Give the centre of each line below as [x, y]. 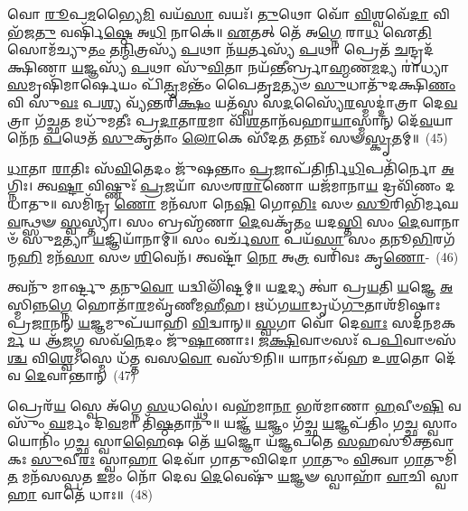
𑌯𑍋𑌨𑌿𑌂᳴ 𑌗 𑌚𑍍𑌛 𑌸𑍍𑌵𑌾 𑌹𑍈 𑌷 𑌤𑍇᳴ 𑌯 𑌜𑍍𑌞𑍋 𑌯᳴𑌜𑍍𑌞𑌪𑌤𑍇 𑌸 [183, 441]
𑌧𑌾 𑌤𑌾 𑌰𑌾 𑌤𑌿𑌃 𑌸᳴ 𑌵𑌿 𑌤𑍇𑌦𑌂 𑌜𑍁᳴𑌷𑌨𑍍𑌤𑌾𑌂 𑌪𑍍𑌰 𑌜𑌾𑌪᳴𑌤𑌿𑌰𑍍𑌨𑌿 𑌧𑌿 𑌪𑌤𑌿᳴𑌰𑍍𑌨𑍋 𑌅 [231, 167]
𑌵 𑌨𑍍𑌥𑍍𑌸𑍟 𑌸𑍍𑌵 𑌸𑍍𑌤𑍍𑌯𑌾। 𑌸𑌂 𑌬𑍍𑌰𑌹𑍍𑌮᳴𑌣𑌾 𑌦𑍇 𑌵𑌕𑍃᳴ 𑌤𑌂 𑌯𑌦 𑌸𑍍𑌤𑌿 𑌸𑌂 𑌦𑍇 [214, 221]
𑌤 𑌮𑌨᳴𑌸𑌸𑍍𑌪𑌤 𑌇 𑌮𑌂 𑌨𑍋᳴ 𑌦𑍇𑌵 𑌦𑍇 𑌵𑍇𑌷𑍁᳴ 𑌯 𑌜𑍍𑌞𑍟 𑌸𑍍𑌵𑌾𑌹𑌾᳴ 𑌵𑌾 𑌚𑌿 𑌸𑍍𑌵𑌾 [233, 476]
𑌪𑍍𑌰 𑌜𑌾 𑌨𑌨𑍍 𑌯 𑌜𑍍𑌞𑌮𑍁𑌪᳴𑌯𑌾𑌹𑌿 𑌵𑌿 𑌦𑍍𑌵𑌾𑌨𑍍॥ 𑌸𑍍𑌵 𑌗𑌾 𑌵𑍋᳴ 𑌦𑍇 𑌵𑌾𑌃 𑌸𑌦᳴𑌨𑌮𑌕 [232, 322]
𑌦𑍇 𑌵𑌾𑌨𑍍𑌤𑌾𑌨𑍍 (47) [80, 375]
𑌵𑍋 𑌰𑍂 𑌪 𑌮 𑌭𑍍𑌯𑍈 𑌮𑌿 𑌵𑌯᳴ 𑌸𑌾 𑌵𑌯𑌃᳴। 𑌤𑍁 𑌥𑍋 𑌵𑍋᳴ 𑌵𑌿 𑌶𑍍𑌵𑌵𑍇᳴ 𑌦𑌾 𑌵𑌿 [229, 14]
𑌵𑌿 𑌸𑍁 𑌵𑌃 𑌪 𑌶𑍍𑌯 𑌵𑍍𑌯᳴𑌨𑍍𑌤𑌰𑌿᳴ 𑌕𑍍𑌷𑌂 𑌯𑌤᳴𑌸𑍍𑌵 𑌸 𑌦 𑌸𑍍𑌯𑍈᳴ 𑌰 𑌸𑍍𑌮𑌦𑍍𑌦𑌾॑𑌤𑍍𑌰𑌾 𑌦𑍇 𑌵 [233, 102]
